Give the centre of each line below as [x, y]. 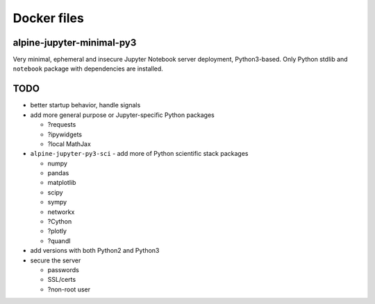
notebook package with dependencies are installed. [88, 69]
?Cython [60, 222]
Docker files [49, 18]
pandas [58, 173]
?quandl [59, 241]
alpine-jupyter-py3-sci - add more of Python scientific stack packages [139, 154]
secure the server [56, 260]
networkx [61, 212]
